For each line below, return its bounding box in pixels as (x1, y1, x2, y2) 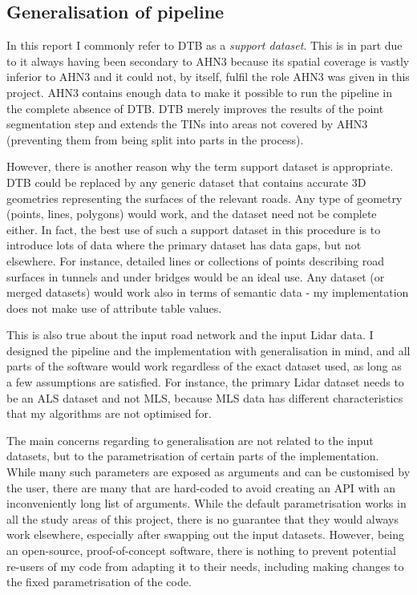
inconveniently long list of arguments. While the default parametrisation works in (6, 495, 407, 512)
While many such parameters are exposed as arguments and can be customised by (6, 463, 411, 480)
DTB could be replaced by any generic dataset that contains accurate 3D (6, 173, 366, 190)
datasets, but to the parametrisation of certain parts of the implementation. (6, 447, 379, 464)
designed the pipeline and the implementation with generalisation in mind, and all (6, 342, 411, 358)
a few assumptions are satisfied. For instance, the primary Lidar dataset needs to (6, 374, 404, 391)
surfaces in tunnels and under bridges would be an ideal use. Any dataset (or (6, 268, 385, 285)
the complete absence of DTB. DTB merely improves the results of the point (6, 99, 384, 116)
